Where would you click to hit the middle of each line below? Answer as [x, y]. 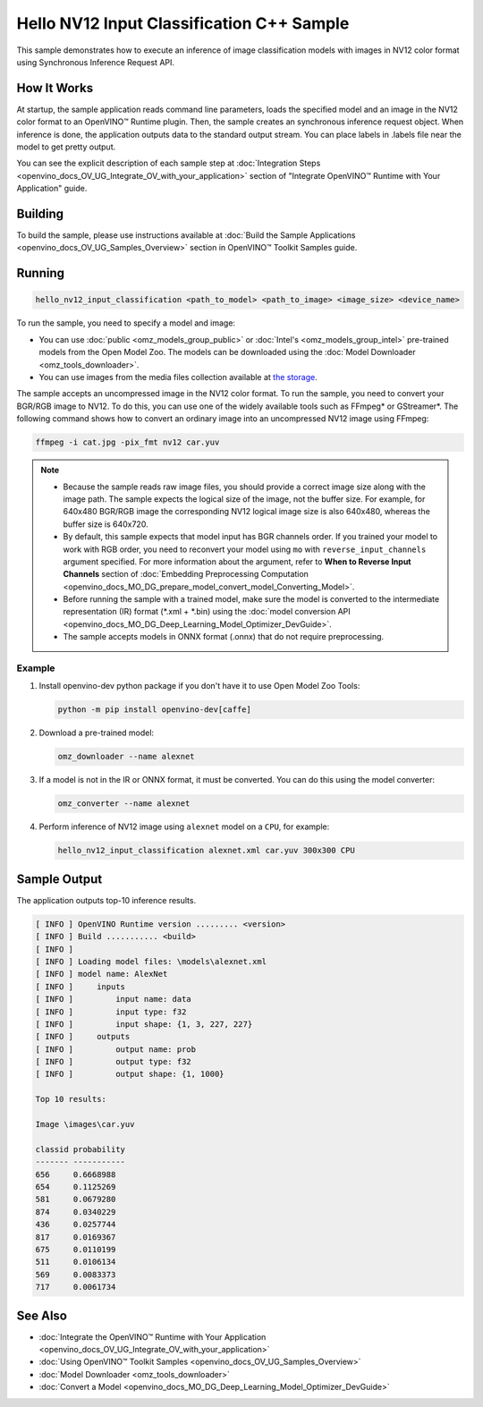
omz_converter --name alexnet [124, 804]
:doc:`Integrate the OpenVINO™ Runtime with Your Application [153, 1336]
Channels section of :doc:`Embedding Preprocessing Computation [186, 574]
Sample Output [59, 879]
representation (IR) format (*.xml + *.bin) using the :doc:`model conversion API [207, 612]
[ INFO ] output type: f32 [113, 1062]
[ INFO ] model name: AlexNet [102, 974]
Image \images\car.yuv [85, 1124]
